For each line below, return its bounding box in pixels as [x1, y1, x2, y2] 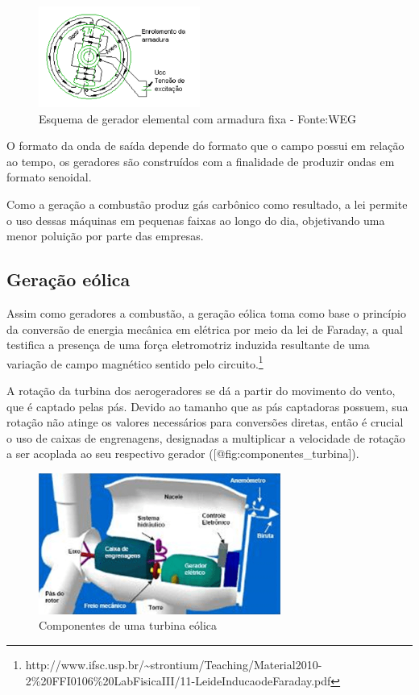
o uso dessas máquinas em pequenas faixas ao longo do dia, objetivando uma [6, 211, 385, 228]
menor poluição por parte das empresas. [6, 227, 204, 244]
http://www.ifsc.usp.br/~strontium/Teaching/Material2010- [25, 655, 322, 672]
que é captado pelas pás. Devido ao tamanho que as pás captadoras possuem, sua [6, 397, 409, 414]
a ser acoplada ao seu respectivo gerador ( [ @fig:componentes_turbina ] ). [6, 445, 359, 462]
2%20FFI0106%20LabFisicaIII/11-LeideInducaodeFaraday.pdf [25, 672, 331, 689]
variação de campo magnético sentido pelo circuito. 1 [6, 352, 263, 372]
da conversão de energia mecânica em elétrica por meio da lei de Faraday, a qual [6, 320, 403, 337]
